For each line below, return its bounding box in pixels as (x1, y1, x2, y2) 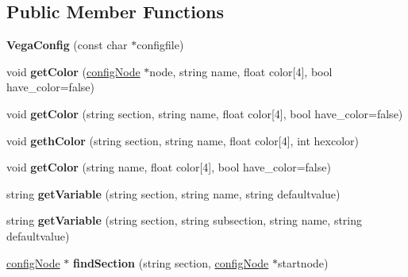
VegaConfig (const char (6, 37, 128, 53)
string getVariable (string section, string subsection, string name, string (6, 212, 363, 229)
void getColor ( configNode (6, 63, 140, 79)
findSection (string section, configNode (73, 254, 269, 271)
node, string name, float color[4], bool (149, 63, 333, 79)
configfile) (137, 37, 184, 53)
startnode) (277, 254, 329, 271)
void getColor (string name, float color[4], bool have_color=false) (6, 159, 331, 175)
